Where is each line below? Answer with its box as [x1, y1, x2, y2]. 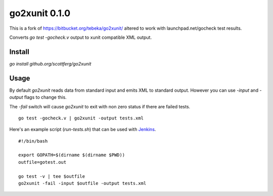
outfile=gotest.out [18, 159, 67, 165]
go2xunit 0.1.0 [9, 8, 71, 19]
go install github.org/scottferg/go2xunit [9, 60, 92, 67]
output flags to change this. [9, 94, 67, 100]
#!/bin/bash [18, 138, 48, 144]
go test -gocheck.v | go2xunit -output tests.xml [18, 115, 144, 121]
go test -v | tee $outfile [18, 173, 85, 179]
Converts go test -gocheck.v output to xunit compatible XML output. [9, 34, 152, 40]
